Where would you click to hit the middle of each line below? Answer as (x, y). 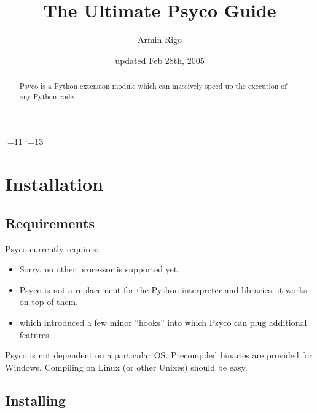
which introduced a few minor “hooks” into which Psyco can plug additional (163, 322)
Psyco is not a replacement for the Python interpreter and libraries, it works (163, 289)
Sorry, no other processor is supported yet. (100, 269)
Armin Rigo (160, 40)
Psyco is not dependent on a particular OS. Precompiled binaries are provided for (159, 355)
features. (35, 334)
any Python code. (48, 96)
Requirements (50, 222)
